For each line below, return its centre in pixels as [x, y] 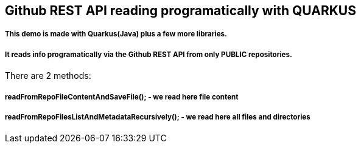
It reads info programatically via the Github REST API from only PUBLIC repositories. [149, 54]
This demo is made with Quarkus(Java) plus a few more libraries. [116, 34]
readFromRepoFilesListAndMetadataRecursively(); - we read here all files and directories [158, 117]
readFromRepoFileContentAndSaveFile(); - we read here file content [122, 97]
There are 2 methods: [48, 76]
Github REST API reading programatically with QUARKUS [180, 11]
